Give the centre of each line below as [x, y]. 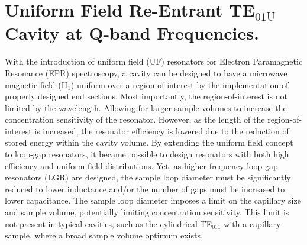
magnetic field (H [36, 84]
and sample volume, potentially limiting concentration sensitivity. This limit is [147, 212]
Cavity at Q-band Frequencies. [132, 33]
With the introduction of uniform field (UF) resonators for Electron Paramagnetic [154, 61]
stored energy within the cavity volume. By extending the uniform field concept [149, 142]
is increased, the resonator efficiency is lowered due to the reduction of [162, 130]
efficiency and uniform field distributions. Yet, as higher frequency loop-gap [141, 165]
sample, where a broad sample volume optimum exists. [104, 235]
